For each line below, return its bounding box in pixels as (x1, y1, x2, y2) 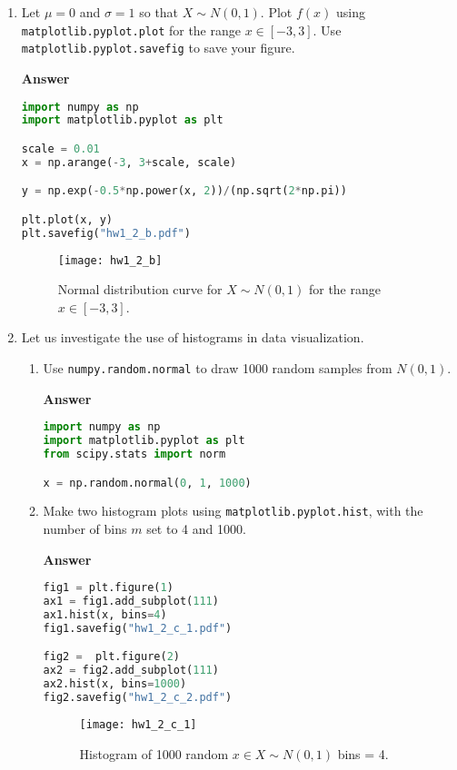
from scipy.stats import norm (43, 448, 226, 461)
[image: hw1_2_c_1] (79, 717, 197, 731)
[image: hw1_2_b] (57, 253, 163, 267)
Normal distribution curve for (57, 280, 223, 299)
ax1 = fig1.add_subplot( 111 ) (43, 595, 219, 608)
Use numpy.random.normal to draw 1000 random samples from (43, 359, 392, 378)
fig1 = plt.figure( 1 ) (43, 581, 174, 595)
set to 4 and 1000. (146, 519, 246, 538)
